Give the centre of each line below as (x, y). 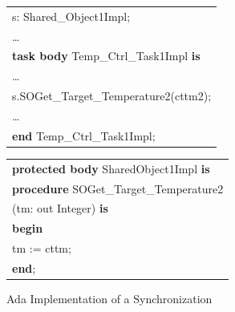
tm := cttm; (42, 248)
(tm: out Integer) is (60, 208)
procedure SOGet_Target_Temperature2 (118, 188)
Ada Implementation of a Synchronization (109, 298)
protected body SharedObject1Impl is (111, 168)
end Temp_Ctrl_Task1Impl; (84, 135)
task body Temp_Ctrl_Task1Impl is (106, 56)
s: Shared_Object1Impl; (71, 16)
